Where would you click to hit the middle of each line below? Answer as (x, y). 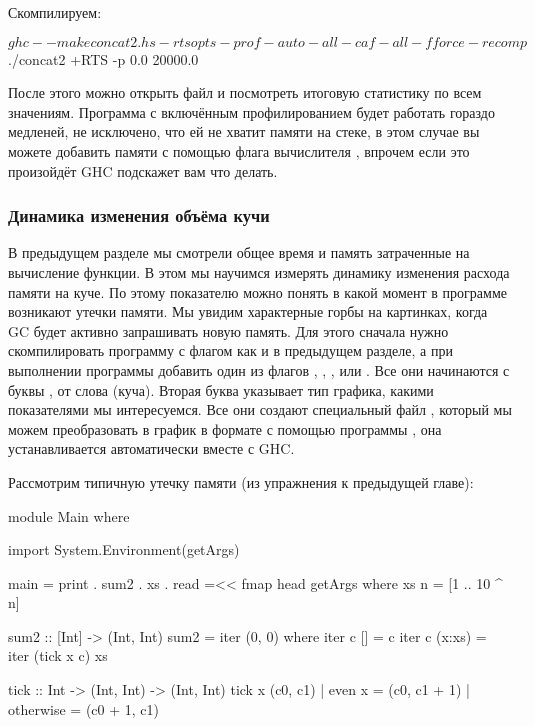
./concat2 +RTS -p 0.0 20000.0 (103, 58)
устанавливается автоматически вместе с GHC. (151, 448)
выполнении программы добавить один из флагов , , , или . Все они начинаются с (259, 369)
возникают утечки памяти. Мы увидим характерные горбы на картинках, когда (248, 311)
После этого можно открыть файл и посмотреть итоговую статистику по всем (245, 92)
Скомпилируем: (55, 12)
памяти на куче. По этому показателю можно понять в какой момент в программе (257, 291)
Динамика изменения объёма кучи (139, 215)
